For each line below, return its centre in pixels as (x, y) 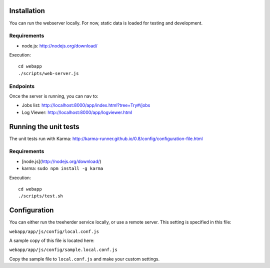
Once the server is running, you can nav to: (54, 96)
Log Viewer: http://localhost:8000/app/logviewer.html (77, 112)
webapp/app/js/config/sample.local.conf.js (63, 250)
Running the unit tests (44, 127)
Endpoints (22, 86)
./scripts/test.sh (41, 196)
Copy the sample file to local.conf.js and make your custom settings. (84, 259)
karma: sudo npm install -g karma (62, 168)
